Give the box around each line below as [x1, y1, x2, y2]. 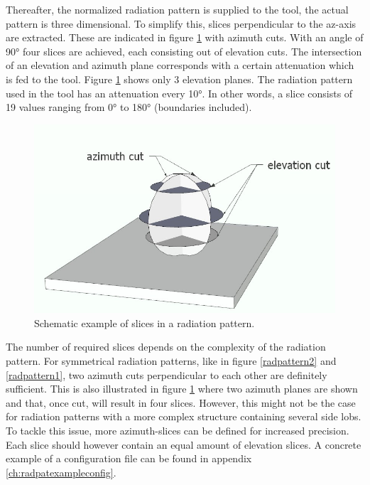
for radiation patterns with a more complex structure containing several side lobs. [6, 409, 361, 424]
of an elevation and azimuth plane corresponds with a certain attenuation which [6, 58, 354, 73]
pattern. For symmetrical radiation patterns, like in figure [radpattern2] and [6, 353, 337, 368]
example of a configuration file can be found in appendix [6, 451, 252, 466]
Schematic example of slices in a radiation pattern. [34, 315, 255, 330]
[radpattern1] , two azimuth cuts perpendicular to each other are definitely [6, 367, 327, 382]
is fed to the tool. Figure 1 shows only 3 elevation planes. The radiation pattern [6, 71, 353, 86]
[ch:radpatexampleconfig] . [6, 464, 116, 479]
